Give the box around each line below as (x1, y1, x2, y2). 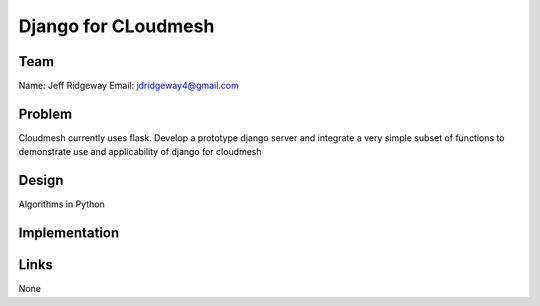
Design (18, 172, 64, 189)
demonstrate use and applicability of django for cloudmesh (18, 146, 262, 158)
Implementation (18, 225, 120, 242)
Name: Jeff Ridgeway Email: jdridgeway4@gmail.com (18, 80, 239, 92)
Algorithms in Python (18, 198, 105, 210)
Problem (18, 105, 73, 122)
